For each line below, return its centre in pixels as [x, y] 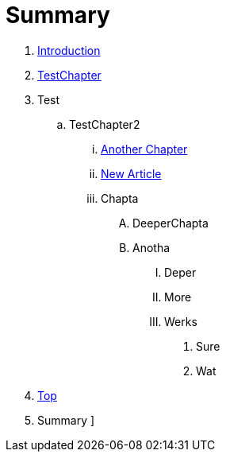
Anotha [151, 247]
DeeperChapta [170, 223]
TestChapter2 [105, 124]
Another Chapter [144, 149]
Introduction [69, 50]
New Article [131, 173]
